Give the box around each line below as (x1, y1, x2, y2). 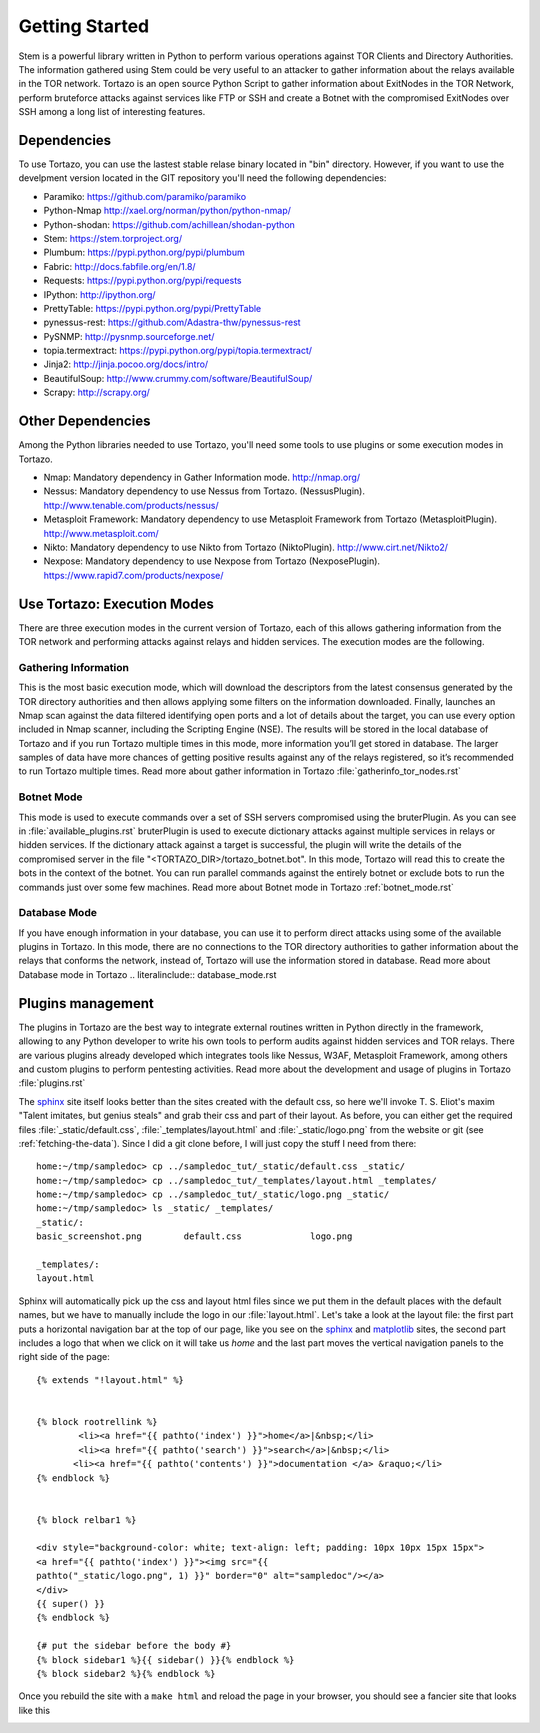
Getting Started (18, 15, 150, 37)
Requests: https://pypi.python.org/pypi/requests (43, 275, 242, 287)
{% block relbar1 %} (36, 1514, 137, 1525)
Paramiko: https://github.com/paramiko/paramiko (43, 190, 247, 202)
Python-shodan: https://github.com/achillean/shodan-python (43, 218, 295, 230)
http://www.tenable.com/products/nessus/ (43, 499, 219, 511)
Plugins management (18, 995, 154, 1012)
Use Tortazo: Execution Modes (18, 595, 215, 612)
